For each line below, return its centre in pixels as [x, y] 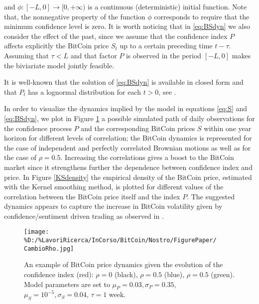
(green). [223, 274]
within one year [228, 128]
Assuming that [26, 55]
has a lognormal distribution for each [84, 91]
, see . [167, 91]
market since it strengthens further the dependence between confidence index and [128, 167]
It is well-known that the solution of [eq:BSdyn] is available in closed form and [124, 82]
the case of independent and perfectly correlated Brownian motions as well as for [128, 147]
